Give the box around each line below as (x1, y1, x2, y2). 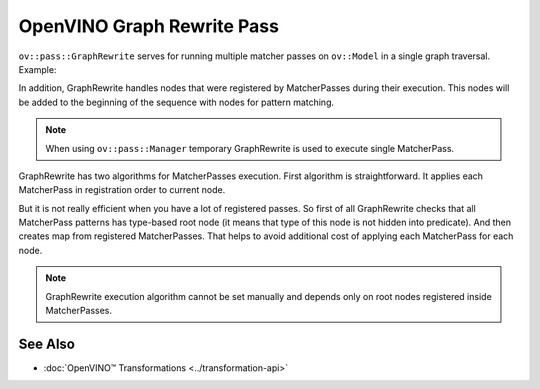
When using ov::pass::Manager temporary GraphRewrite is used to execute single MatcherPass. (45, 142, 455, 154)
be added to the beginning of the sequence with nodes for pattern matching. (18, 96, 335, 108)
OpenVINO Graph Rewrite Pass (18, 15, 280, 37)
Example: (18, 63, 57, 75)
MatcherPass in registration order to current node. (18, 184, 226, 196)
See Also (18, 335, 75, 352)
